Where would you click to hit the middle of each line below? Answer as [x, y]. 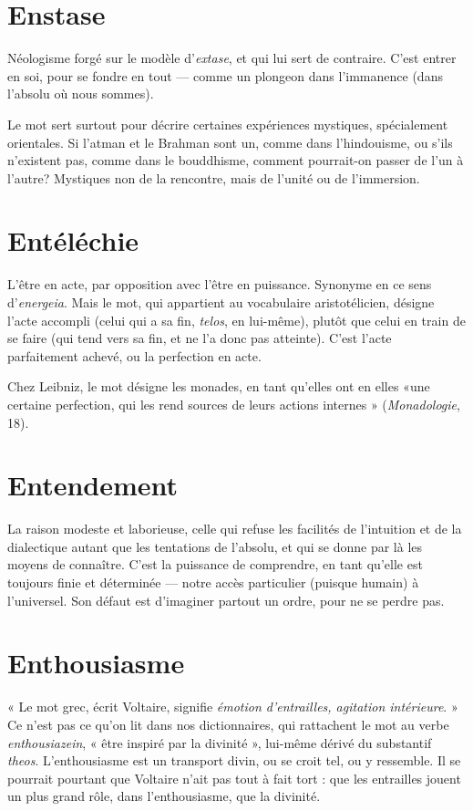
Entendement [93, 485]
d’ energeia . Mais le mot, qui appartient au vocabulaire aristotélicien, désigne [221, 302]
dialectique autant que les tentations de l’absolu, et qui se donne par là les [215, 546]
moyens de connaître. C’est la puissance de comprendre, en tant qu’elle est [215, 564]
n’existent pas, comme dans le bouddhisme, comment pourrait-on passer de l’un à [236, 160]
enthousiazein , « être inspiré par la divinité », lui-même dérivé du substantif [220, 742]
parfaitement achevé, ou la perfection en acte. [134, 355]
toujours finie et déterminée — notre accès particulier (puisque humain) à [213, 582]
